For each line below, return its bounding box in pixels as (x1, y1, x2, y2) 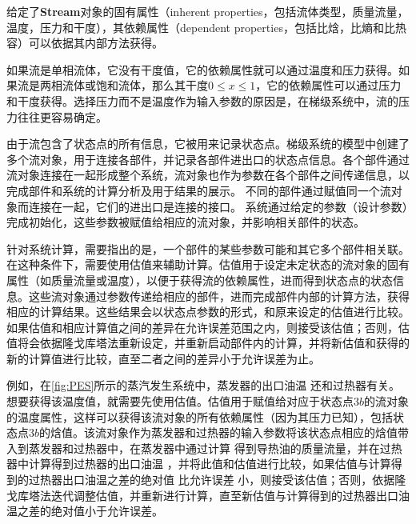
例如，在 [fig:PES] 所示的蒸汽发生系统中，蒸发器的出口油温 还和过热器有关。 (6, 377, 400, 394)
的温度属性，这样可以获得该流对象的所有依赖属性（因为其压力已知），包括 (6, 408, 393, 425)
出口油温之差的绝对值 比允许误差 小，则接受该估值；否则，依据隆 (62, 471, 406, 488)
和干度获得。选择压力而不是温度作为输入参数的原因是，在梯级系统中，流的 (6, 92, 398, 109)
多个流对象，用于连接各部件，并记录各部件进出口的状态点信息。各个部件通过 (6, 150, 410, 167)
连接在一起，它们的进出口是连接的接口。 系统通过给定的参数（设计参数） (28, 198, 408, 214)
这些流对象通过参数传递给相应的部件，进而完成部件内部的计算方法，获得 (28, 287, 410, 304)
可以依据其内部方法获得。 (28, 34, 163, 51)
